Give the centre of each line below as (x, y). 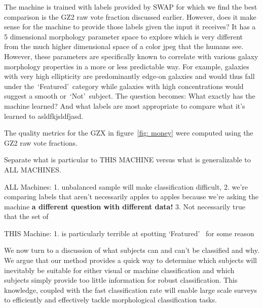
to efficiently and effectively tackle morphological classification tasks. (110, 300)
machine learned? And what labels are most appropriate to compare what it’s (125, 105)
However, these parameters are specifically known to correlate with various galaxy (131, 56)
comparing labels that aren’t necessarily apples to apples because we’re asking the (131, 196)
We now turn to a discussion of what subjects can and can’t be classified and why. (132, 250)
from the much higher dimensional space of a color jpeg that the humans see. (124, 46)
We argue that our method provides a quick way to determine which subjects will (130, 260)
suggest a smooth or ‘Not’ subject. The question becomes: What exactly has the (130, 96)
